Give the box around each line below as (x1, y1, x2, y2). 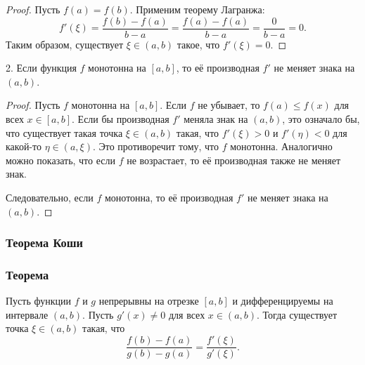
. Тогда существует (257, 307, 338, 321)
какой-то (6, 139, 41, 154)
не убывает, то (198, 98, 260, 112)
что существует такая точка (6, 125, 123, 140)
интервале (6, 307, 49, 321)
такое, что (177, 36, 220, 51)
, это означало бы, (282, 112, 360, 126)
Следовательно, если (6, 190, 94, 204)
